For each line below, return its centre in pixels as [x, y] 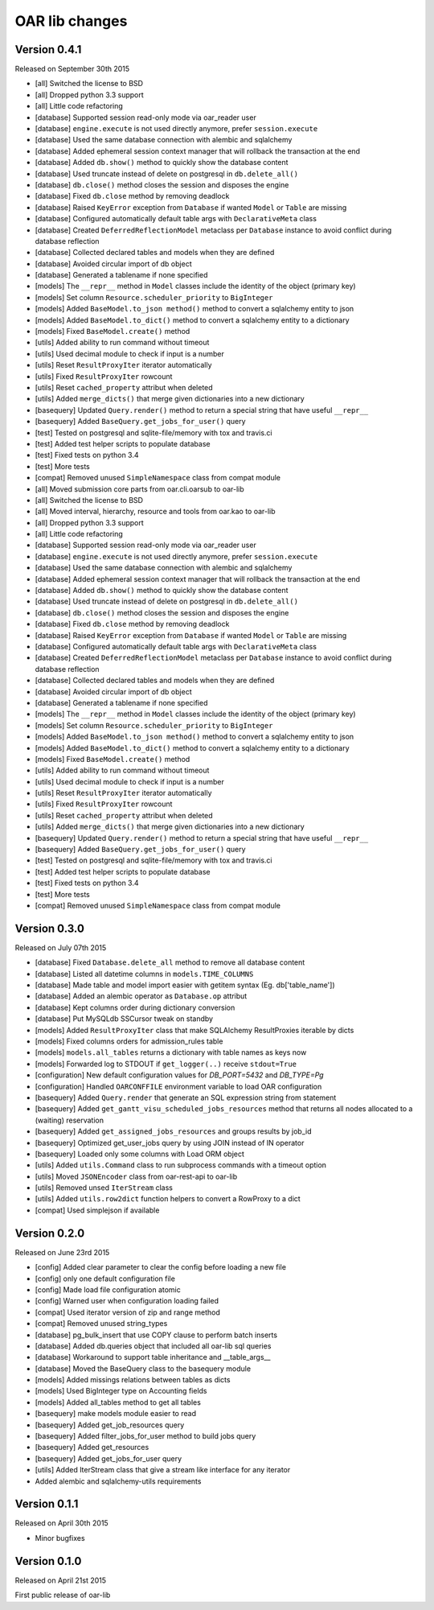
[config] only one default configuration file [105, 1279]
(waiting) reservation [70, 1120]
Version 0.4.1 [48, 49]
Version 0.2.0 [50, 1233]
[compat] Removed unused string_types [101, 1324]
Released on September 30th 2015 [72, 69]
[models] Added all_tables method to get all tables [118, 1402]
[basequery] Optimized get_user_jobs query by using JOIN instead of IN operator [170, 1143]
